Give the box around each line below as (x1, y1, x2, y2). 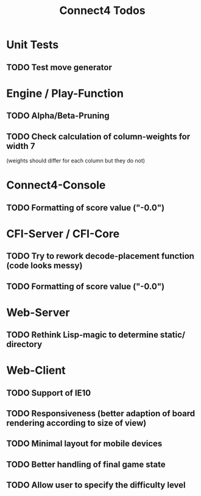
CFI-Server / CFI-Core (6, 226, 120, 240)
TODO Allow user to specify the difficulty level (6, 480, 186, 491)
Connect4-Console (6, 178, 106, 192)
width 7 (6, 141, 35, 151)
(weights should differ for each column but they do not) (6, 156, 145, 164)
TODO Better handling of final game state (6, 459, 166, 469)
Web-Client (6, 363, 66, 377)
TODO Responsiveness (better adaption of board (6, 408, 196, 419)
